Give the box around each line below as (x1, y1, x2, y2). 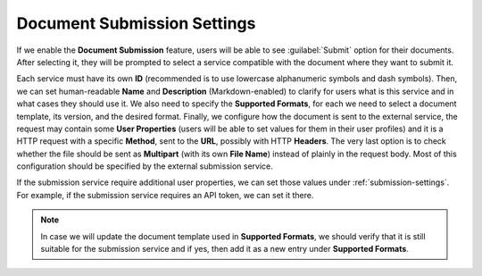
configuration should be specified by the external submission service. (16, 161, 274, 171)
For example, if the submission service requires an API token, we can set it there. (16, 189, 314, 200)
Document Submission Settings (16, 13, 256, 33)
